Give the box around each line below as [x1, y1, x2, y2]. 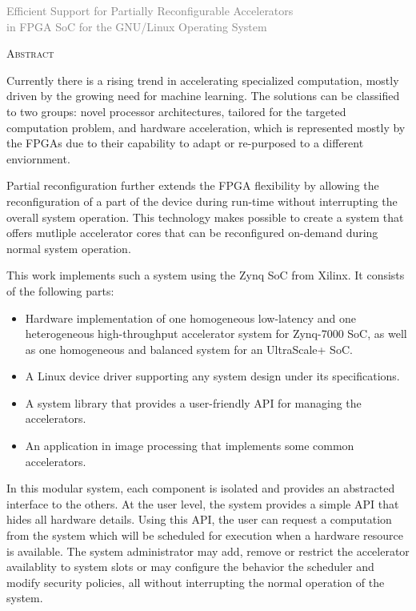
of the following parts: [6, 282, 114, 299]
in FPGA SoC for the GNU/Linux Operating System [6, 18, 267, 34]
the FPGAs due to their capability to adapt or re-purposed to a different [6, 135, 364, 151]
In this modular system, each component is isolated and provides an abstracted [6, 480, 395, 496]
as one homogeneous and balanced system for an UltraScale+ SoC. [25, 340, 353, 357]
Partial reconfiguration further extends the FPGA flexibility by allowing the [6, 177, 379, 194]
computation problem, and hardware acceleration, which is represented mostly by [6, 119, 406, 135]
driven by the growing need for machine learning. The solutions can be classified [6, 87, 400, 104]
